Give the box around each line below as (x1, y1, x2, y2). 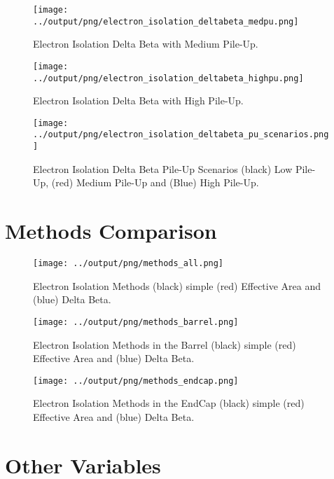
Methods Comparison (5, 216, 217, 245)
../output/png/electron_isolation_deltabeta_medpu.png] (33, 16, 299, 27)
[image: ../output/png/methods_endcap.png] (33, 375, 239, 386)
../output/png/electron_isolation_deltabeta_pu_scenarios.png (33, 130, 329, 140)
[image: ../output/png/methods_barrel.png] (33, 317, 239, 327)
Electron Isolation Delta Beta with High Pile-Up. (33, 93, 244, 108)
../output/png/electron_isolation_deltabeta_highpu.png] (33, 73, 304, 83)
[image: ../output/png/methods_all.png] (33, 258, 224, 269)
